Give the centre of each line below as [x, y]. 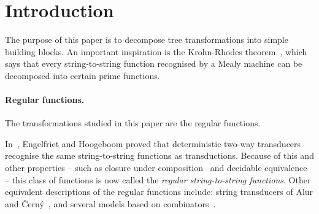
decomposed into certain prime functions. [83, 75]
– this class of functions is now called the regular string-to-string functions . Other [158, 179]
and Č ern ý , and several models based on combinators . [110, 203]
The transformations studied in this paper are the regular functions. [133, 123]
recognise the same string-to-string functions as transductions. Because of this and [159, 155]
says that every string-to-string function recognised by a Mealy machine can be [154, 63]
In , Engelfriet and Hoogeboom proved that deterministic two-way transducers [153, 143]
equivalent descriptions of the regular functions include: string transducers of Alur [159, 192]
